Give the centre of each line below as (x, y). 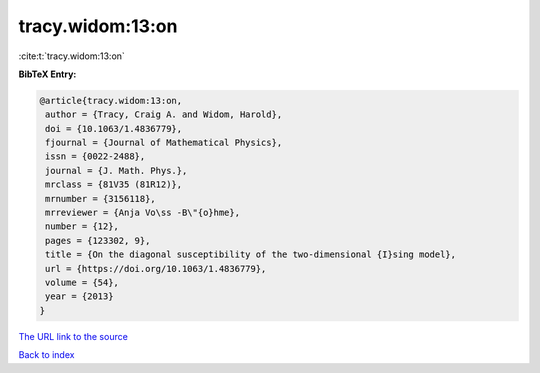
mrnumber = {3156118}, (101, 198)
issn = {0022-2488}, (95, 156)
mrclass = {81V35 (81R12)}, (114, 184)
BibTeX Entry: (47, 74)
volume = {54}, (82, 282)
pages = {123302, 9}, (98, 240)
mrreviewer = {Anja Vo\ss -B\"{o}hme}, (142, 213)
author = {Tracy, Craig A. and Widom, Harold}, (164, 114)
